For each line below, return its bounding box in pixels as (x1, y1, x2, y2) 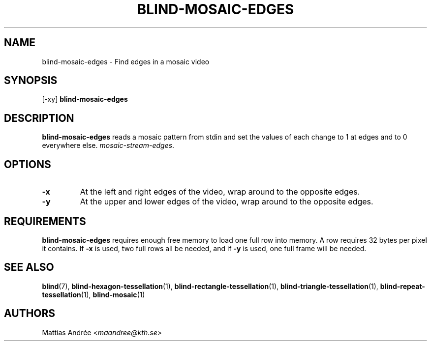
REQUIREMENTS (4, 215, 86, 228)
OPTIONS (4, 158, 51, 171)
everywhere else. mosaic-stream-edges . (42, 141, 175, 150)
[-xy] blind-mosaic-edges (42, 95, 128, 104)
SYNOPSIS (4, 74, 58, 87)
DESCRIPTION (4, 112, 74, 124)
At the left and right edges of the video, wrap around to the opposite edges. (80, 187, 360, 197)
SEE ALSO (4, 261, 54, 274)
